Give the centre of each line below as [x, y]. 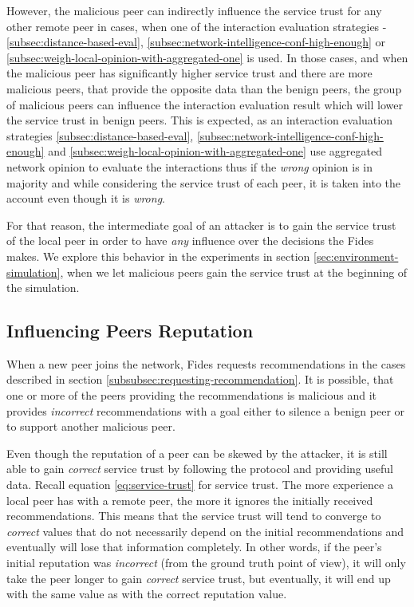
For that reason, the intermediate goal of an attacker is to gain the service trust [201, 225]
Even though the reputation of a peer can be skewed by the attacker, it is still [197, 453]
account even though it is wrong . [86, 198]
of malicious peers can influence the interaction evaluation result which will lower [205, 104]
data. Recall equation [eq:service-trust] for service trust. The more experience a [200, 485]
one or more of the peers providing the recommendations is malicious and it [192, 395]
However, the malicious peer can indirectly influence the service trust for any [194, 10]
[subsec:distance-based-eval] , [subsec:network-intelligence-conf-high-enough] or [196, 42]
